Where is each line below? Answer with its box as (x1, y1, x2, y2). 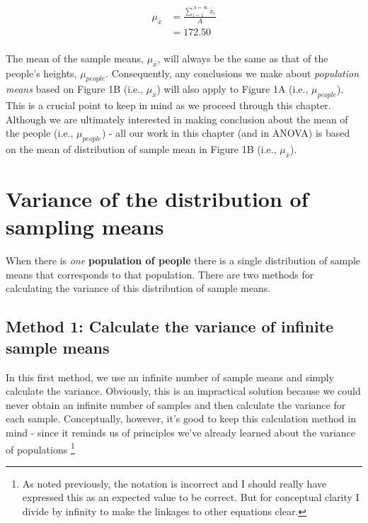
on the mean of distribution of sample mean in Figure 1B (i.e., (6, 142, 277, 157)
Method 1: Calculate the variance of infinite (6, 315, 334, 337)
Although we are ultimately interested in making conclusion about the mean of (6, 111, 348, 126)
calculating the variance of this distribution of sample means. (6, 281, 271, 296)
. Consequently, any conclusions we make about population (105, 65, 360, 80)
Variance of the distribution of (6, 184, 309, 213)
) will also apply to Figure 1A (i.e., (156, 81, 309, 96)
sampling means (6, 212, 164, 241)
